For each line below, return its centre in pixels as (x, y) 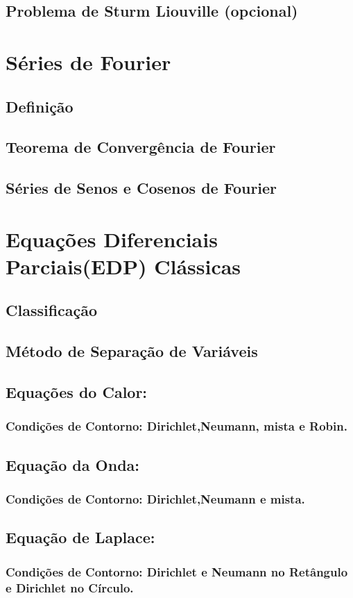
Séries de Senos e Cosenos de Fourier (141, 188)
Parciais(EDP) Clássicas (123, 266)
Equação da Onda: (72, 464)
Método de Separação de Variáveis (132, 351)
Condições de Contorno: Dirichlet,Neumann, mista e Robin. (176, 426)
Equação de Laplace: (80, 537)
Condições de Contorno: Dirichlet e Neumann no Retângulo (177, 571)
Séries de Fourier (88, 61)
